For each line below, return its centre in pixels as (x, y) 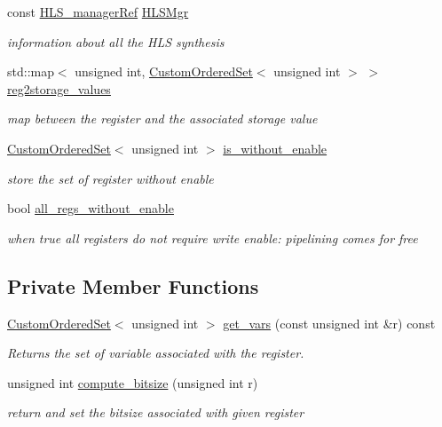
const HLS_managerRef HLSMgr (98, 12)
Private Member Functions (133, 285)
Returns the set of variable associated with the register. (156, 353)
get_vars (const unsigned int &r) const (329, 323)
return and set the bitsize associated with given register (156, 412)
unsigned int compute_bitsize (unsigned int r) (133, 382)
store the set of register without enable (110, 178)
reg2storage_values (59, 88)
